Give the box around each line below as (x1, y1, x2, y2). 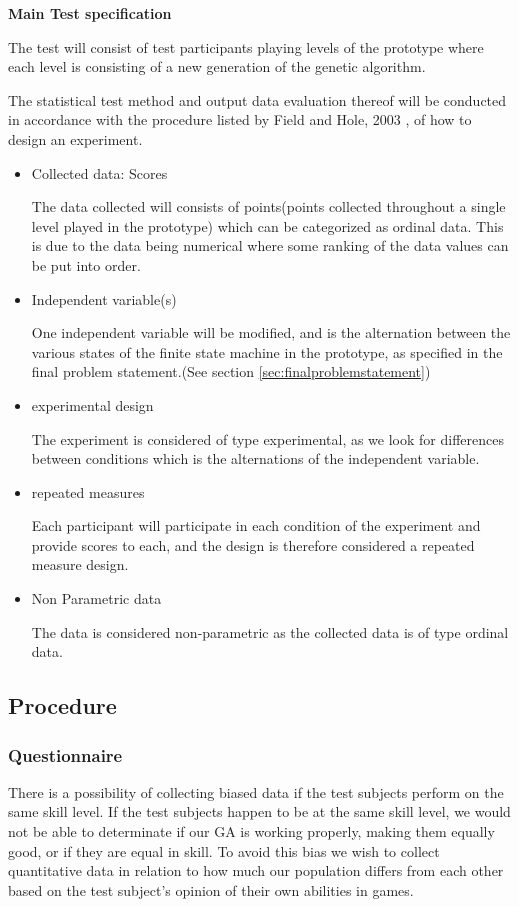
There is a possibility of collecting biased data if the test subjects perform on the (8, 781, 504, 802)
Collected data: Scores (31, 162, 168, 183)
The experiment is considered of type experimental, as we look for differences (31, 428, 504, 449)
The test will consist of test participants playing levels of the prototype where (8, 36, 484, 57)
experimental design (31, 394, 154, 415)
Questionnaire (8, 742, 123, 767)
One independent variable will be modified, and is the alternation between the (31, 322, 511, 343)
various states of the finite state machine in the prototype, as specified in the (31, 341, 503, 362)
